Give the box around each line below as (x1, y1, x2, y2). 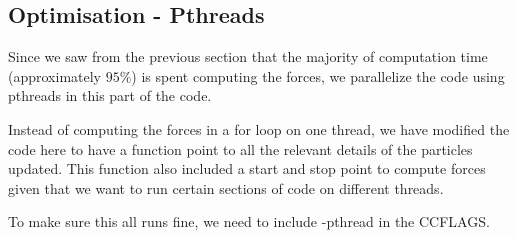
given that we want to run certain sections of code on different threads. (8, 177, 444, 198)
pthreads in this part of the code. (8, 85, 212, 106)
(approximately (8, 65, 102, 86)
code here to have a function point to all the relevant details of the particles (8, 138, 473, 159)
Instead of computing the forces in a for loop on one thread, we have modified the (8, 118, 510, 139)
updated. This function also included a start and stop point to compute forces (8, 158, 486, 179)
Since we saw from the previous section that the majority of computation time (8, 46, 488, 67)
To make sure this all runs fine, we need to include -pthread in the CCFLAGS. (8, 211, 490, 232)
